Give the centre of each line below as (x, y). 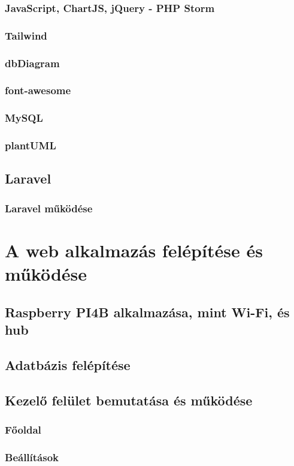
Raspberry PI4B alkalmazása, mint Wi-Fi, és (147, 312)
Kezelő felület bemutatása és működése (129, 400)
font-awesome (38, 90)
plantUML (31, 145)
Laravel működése (49, 208)
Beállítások (32, 457)
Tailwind (26, 35)
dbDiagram (32, 63)
